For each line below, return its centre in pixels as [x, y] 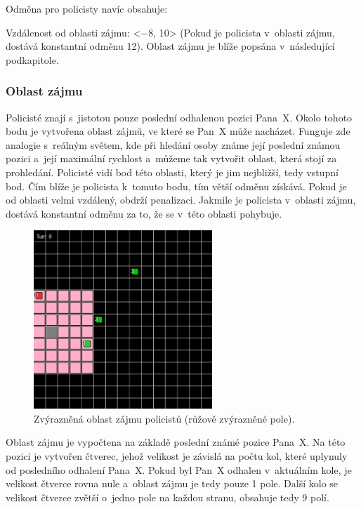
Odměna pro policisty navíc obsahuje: [87, 8]
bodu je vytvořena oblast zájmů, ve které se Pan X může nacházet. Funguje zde [178, 131]
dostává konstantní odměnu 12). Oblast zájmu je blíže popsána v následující [170, 46]
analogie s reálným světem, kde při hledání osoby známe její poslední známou [173, 144]
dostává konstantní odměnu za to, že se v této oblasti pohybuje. [144, 213]
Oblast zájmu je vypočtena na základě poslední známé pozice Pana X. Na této [176, 442]
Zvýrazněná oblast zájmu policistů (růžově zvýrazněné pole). [164, 418]
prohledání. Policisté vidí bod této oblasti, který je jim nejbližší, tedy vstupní [172, 172]
